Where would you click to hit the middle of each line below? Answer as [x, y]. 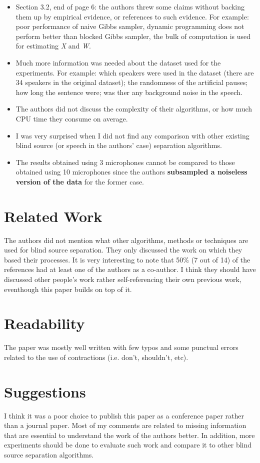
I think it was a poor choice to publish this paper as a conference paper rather [124, 415]
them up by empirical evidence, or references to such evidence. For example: [132, 16]
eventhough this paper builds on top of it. [68, 289]
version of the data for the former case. [80, 181]
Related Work [53, 216]
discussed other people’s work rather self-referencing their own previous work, [123, 279]
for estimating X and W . [53, 46]
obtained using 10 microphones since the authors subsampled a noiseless [131, 172]
